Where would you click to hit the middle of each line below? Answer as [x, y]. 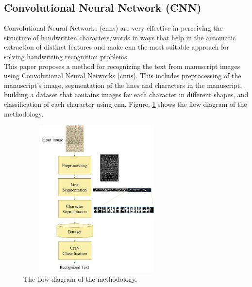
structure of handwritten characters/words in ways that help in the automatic [120, 37]
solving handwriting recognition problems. [67, 56]
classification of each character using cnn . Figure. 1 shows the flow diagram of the [126, 104]
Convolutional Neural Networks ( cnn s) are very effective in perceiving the [113, 28]
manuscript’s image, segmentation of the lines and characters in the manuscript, [123, 85]
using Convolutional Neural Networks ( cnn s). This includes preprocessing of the [123, 76]
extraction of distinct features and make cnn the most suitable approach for [117, 47]
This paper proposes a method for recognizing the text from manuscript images [122, 66]
